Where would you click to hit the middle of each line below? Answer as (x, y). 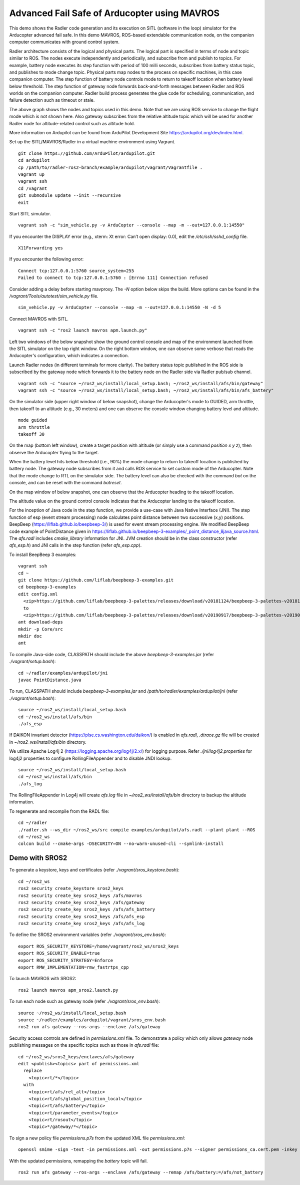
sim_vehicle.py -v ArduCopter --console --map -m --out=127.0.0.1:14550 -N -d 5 (120, 308)
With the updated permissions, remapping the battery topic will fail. (78, 1161)
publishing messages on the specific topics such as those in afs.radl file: (84, 1045)
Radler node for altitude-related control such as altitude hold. (72, 123)
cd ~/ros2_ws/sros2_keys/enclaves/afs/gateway (76, 1057)
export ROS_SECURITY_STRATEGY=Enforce (66, 960)
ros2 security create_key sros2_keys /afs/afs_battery (87, 910)
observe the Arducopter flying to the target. (54, 452)
